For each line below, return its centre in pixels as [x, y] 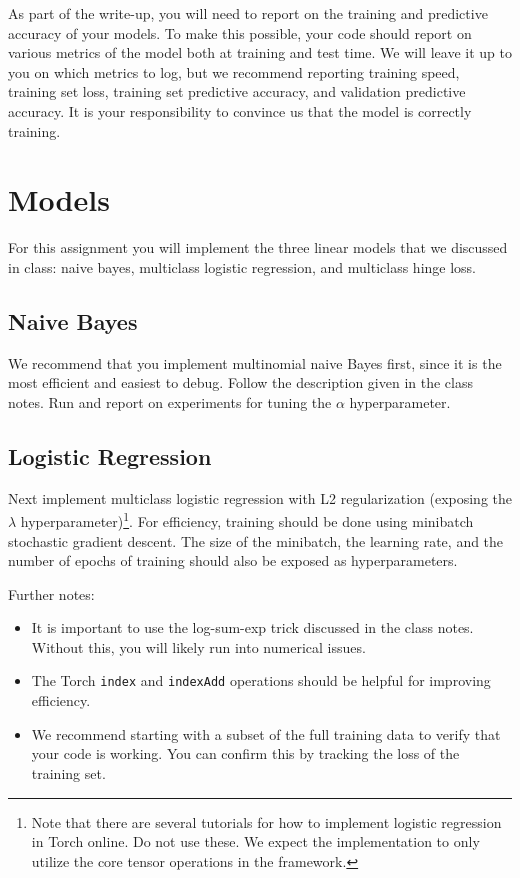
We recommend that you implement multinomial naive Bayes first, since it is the [255, 362]
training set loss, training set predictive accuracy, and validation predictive [237, 91]
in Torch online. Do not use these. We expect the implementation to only [255, 841]
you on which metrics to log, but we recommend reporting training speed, [234, 71]
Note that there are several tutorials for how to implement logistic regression [266, 821]
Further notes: [51, 593]
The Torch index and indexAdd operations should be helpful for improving [261, 680]
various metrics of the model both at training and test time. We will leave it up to [260, 52]
